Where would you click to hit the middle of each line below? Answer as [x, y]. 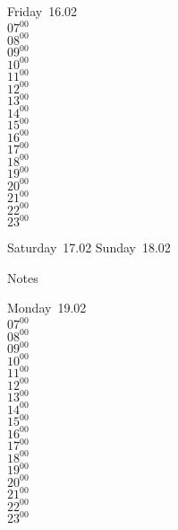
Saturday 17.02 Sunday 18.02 [89, 247]
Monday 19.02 [47, 308]
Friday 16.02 [42, 11]
